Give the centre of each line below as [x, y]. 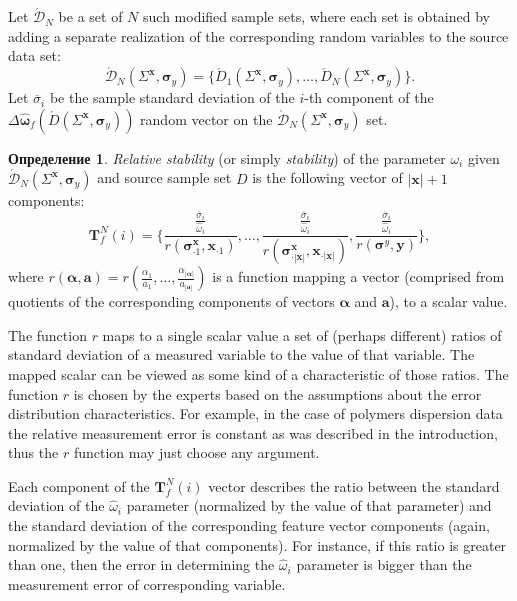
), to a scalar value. [448, 301]
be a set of [90, 16]
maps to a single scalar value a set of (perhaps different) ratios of [302, 334]
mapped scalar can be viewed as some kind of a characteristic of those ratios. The [258, 373]
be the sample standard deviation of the [172, 97]
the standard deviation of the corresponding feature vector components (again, [249, 525]
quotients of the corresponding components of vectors [171, 301]
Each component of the [79, 485]
